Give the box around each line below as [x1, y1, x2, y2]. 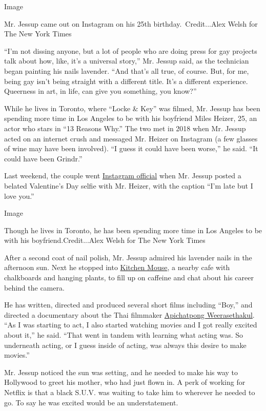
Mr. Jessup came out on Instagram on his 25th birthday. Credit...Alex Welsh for [4, 18, 258, 29]
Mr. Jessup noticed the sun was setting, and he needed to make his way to [4, 366, 238, 377]
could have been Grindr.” [4, 153, 83, 163]
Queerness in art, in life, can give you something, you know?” [4, 86, 197, 96]
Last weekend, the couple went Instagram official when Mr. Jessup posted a [4, 170, 241, 181]
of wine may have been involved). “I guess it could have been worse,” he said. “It [4, 143, 258, 154]
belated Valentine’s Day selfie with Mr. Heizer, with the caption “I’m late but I [4, 180, 253, 191]
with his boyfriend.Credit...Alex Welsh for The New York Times [4, 235, 206, 245]
